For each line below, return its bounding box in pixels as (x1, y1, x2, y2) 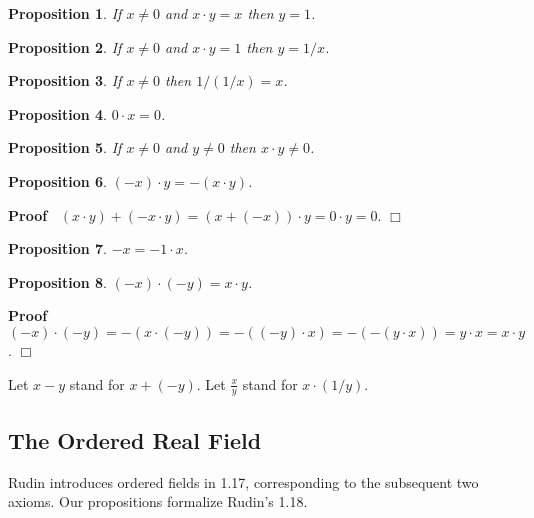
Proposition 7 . (8, 238, 107, 259)
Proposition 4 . (8, 103, 107, 124)
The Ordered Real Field (8, 424, 262, 455)
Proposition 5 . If (8, 137, 122, 158)
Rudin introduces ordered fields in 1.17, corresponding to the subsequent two (8, 471, 479, 492)
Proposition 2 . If (8, 36, 122, 57)
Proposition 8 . (8, 271, 107, 292)
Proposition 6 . (8, 170, 107, 191)
